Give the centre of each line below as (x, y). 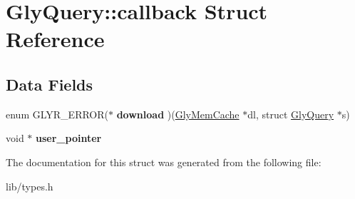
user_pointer (69, 138)
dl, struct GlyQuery (291, 114)
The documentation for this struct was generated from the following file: (164, 162)
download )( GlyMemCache (178, 114)
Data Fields (50, 84)
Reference (55, 39)
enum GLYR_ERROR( (57, 114)
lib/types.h (30, 186)
